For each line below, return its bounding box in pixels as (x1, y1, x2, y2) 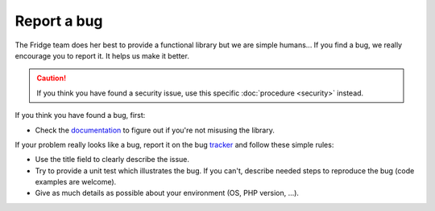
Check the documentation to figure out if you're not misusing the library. (35, 125, 275, 135)
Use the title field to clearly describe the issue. (35, 155, 189, 164)
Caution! (36, 73, 67, 83)
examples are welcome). (35, 177, 117, 187)
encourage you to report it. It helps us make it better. (14, 51, 189, 60)
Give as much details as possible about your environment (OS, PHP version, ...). (35, 189, 300, 198)
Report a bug (14, 12, 104, 30)
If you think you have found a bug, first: (14, 111, 146, 120)
